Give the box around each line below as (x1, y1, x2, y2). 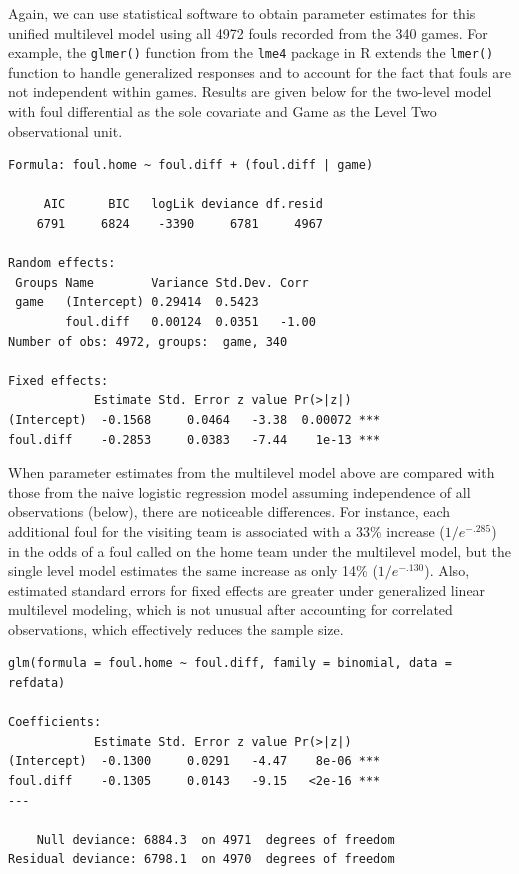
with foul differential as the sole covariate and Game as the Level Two (8, 101, 437, 122)
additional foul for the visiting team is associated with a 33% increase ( (8, 520, 445, 541)
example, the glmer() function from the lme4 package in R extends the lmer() (8, 42, 494, 63)
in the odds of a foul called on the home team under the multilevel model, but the (8, 540, 511, 561)
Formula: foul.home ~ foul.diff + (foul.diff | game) (8, 158, 374, 173)
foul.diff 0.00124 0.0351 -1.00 (65, 314, 316, 329)
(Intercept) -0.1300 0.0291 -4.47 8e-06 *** (8, 754, 381, 769)
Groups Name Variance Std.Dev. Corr (15, 275, 309, 290)
